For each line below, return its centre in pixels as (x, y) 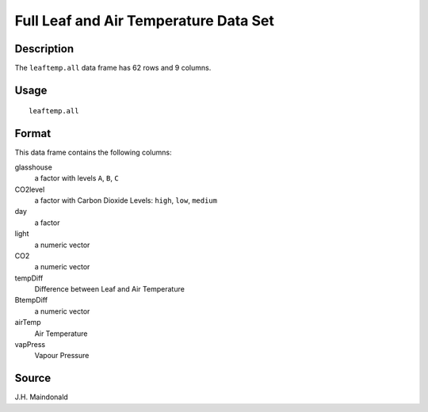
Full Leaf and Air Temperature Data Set (145, 21)
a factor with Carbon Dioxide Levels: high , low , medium (126, 200)
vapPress (30, 345)
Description (44, 49)
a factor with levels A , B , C (76, 178)
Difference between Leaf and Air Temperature (110, 289)
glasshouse (34, 167)
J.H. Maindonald (42, 397)
